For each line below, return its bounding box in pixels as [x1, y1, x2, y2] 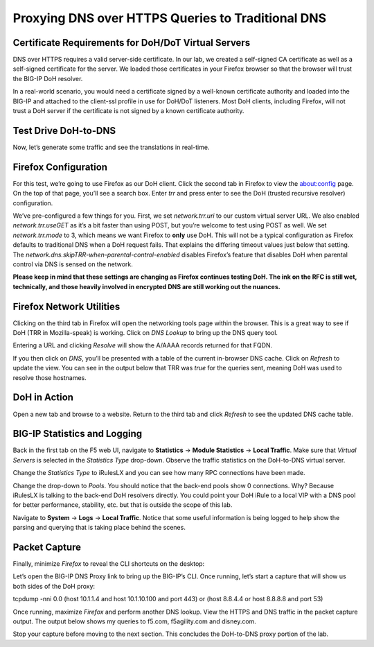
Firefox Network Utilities [12, 300, 121, 312]
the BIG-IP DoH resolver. [12, 74, 83, 83]
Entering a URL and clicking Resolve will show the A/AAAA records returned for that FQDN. [12, 341, 273, 350]
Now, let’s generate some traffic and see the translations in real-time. [12, 143, 210, 151]
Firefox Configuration [12, 161, 107, 173]
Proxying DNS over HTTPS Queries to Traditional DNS [12, 10, 327, 26]
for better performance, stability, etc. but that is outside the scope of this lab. [12, 501, 233, 509]
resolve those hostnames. [12, 373, 87, 381]
